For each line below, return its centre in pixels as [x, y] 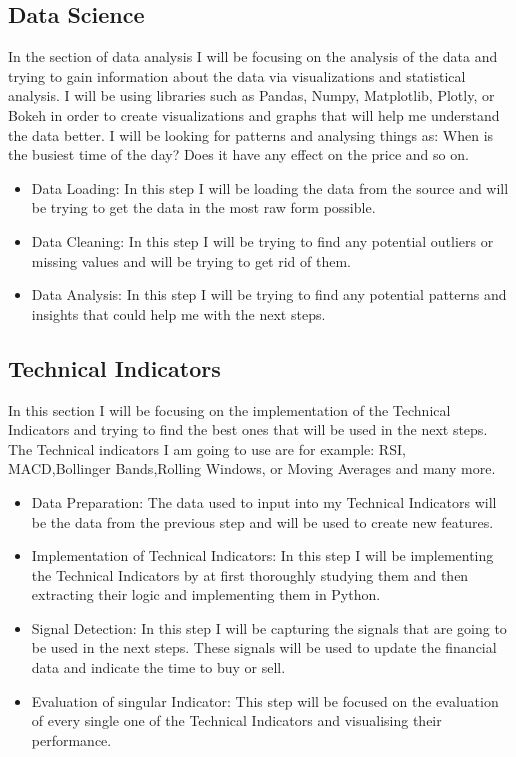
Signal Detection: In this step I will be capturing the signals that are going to [269, 627]
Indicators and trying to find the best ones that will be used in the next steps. [248, 429]
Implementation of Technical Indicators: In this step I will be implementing [262, 555]
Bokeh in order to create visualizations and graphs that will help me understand [254, 114]
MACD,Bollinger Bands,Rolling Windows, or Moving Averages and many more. [252, 468]
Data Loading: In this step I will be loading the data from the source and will [270, 187]
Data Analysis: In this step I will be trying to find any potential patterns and [269, 294]
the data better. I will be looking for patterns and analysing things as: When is [251, 134]
